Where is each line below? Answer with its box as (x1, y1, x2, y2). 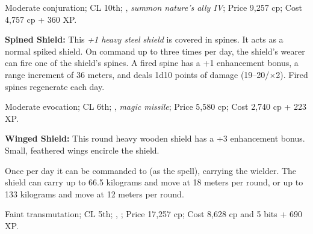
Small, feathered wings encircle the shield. (5, 143, 160, 156)
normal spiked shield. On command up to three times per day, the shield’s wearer (5, 44, 305, 57)
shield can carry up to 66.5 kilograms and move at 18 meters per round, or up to (5, 176, 303, 188)
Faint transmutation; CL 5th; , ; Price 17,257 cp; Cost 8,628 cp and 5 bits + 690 (5, 208, 303, 220)
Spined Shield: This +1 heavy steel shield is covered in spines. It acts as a (5, 33, 284, 46)
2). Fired (276, 68, 308, 80)
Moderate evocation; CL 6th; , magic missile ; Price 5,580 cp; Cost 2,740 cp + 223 (5, 100, 306, 113)
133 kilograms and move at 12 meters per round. (5, 187, 184, 200)
